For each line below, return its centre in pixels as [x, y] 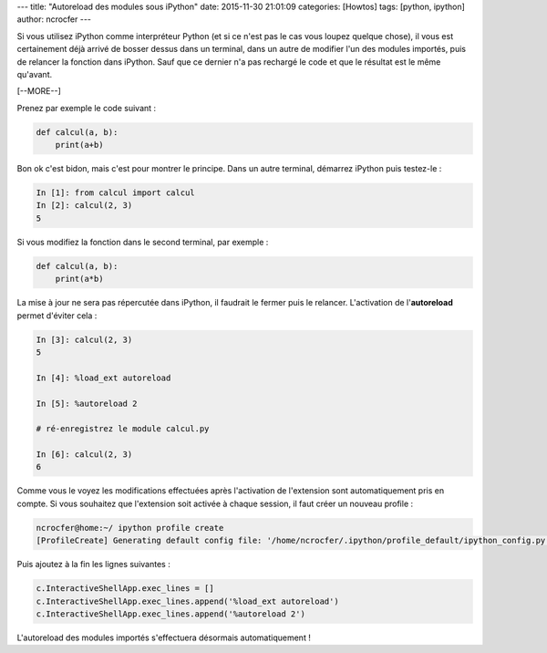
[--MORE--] [39, 91]
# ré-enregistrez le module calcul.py [123, 429]
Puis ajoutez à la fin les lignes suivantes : [93, 565]
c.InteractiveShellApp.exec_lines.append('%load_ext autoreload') [187, 601]
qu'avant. [35, 74]
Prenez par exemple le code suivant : [87, 108]
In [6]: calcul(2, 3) [84, 455]
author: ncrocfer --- [54, 19]
